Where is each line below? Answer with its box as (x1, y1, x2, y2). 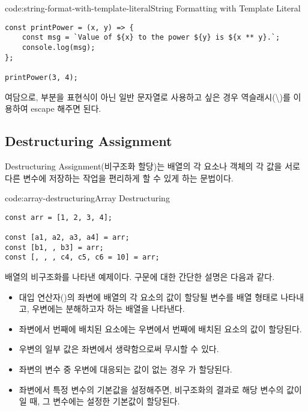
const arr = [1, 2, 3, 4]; (5, 213, 112, 222)
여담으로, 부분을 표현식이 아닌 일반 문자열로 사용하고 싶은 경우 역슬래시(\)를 (5, 90, 291, 103)
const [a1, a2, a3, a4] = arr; (5, 233, 130, 242)
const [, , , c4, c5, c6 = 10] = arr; (5, 253, 160, 262)
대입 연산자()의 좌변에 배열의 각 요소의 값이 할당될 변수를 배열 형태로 (19, 290, 278, 303)
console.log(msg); (22, 43, 95, 52)
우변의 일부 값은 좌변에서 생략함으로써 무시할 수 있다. (19, 342, 219, 355)
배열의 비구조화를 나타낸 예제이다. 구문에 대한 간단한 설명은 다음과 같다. (5, 270, 275, 282)
